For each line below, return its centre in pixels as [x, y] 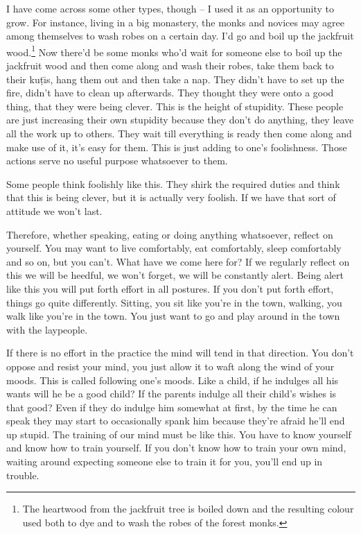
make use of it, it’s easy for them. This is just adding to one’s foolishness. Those [177, 147]
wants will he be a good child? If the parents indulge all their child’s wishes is [171, 394]
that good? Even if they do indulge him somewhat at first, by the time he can [172, 407]
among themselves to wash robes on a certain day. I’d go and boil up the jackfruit [180, 36]
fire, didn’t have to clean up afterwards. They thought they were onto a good [170, 93]
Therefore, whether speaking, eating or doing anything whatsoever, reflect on [170, 234]
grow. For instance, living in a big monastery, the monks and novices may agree [175, 22]
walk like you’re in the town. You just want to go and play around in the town [173, 316]
